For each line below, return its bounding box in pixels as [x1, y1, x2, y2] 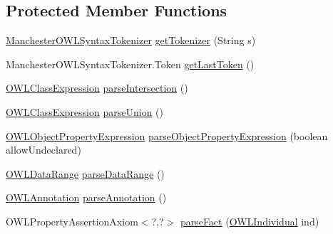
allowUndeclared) [6, 142, 81, 157]
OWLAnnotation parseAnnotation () [6, 190, 167, 205]
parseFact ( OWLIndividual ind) [180, 213, 319, 228]
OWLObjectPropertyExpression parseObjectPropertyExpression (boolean [6, 128, 328, 143]
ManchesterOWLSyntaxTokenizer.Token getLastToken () [6, 56, 255, 71]
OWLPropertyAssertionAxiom [6, 213, 138, 228]
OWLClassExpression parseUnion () [6, 104, 163, 119]
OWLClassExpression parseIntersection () [6, 80, 188, 95]
